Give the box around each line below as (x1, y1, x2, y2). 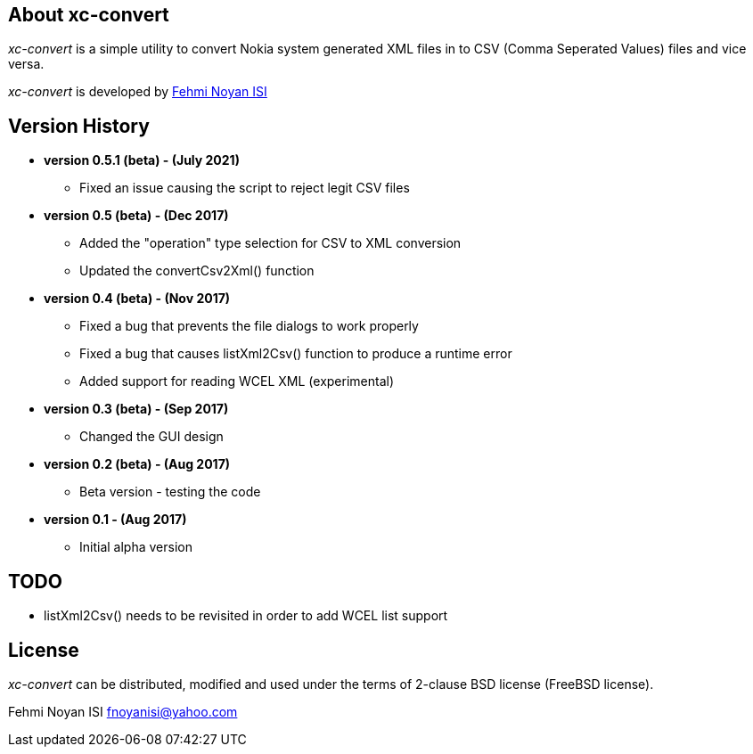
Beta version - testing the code (79, 484, 261, 500)
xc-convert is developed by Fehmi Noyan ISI (8, 84, 267, 100)
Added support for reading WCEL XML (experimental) (79, 373, 395, 389)
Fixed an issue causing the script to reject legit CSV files (79, 180, 410, 196)
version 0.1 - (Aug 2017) (44, 512, 187, 528)
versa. (8, 56, 45, 72)
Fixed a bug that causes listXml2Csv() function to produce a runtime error (79, 346, 512, 362)
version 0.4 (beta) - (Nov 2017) (44, 291, 231, 307)
